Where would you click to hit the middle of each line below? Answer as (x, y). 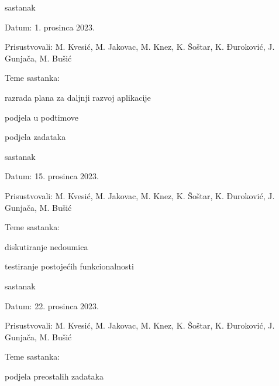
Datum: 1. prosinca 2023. (50, 27)
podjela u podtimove (42, 117)
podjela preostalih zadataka (54, 376)
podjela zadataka (35, 137)
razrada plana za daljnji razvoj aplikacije (78, 97)
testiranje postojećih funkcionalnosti (69, 266)
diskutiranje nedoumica (46, 246)
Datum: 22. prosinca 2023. (52, 305)
